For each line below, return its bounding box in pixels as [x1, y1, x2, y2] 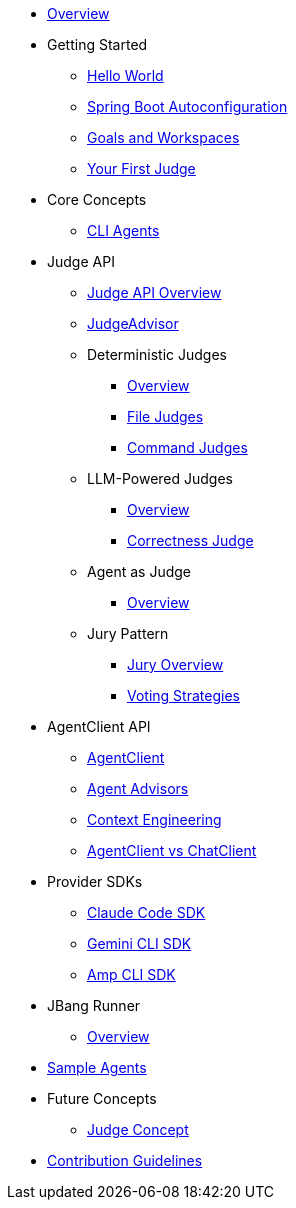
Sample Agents [47, 1059, 147, 1076]
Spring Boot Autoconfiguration [87, 98, 288, 115]
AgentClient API [47, 718, 151, 735]
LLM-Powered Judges [87, 470, 233, 487]
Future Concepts [47, 1090, 157, 1107]
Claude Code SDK [87, 904, 206, 921]
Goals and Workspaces [87, 129, 240, 146]
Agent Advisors [87, 780, 189, 797]
